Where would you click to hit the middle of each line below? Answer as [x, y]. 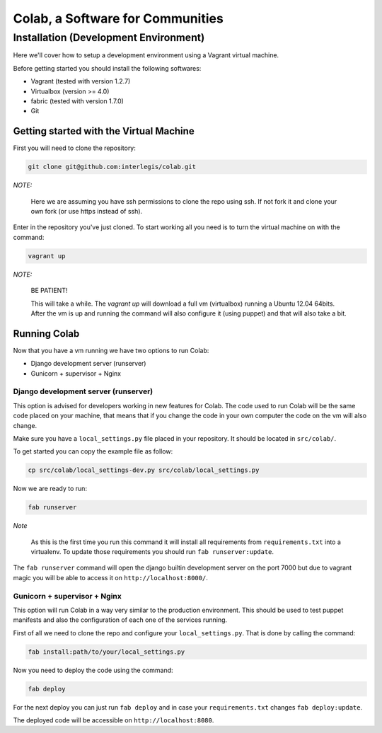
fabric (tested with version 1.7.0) [77, 101]
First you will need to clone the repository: [74, 148]
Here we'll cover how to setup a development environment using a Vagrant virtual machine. [146, 55]
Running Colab [46, 334]
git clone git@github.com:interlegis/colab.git [112, 167]
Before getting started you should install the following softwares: [107, 68]
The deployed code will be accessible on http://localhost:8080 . [114, 720]
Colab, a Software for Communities [118, 18]
